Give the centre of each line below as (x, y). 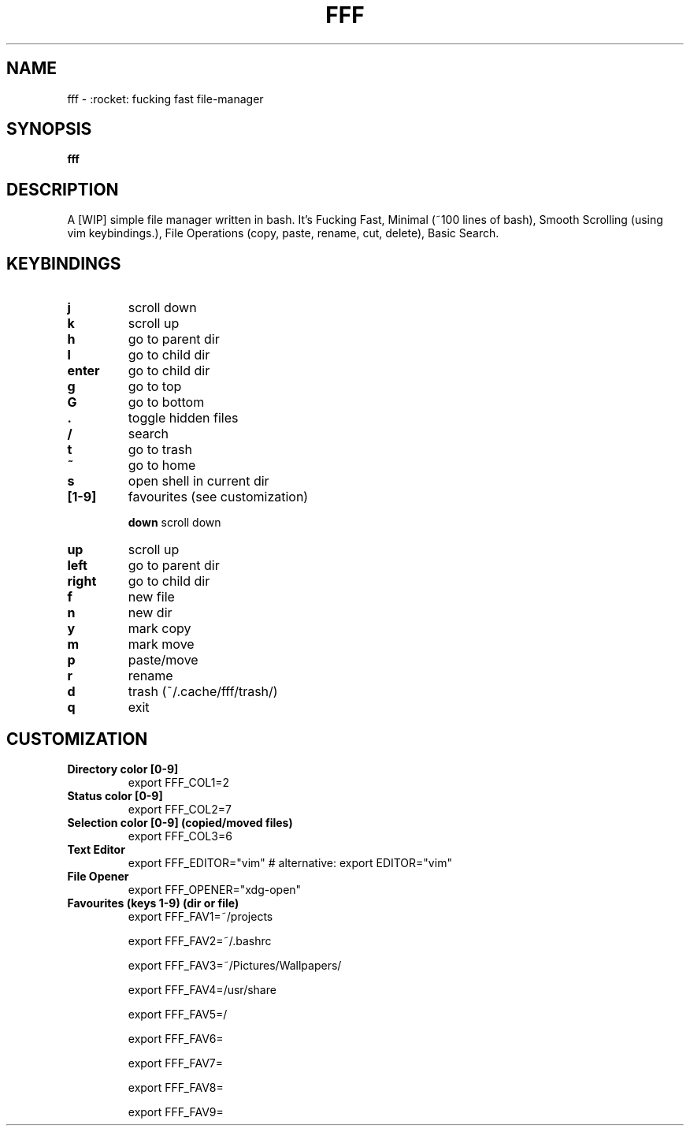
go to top (155, 387)
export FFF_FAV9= (176, 1112)
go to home (162, 465)
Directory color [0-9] (123, 769)
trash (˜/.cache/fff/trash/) (203, 692)
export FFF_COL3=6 (180, 836)
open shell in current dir (198, 481)
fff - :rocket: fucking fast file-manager (165, 99)
